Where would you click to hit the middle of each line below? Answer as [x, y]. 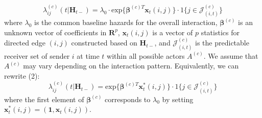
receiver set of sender [37, 55]
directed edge [25, 43]
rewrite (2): [22, 75]
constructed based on [104, 43]
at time [88, 55]
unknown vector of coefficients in [55, 32]
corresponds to [128, 99]
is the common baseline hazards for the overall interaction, [126, 22]
